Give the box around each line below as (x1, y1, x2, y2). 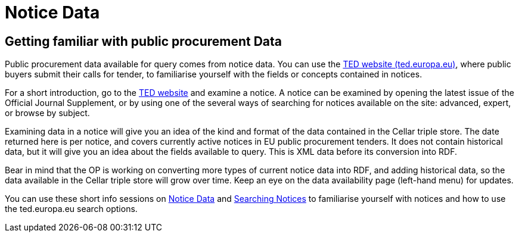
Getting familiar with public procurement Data (5, 33, 282, 49)
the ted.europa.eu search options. (5, 204, 138, 214)
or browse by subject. (5, 108, 90, 118)
